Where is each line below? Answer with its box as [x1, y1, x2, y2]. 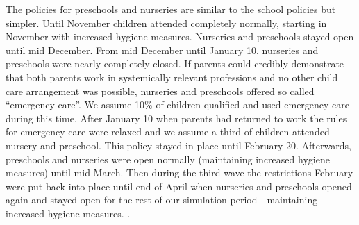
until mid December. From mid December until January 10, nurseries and [6, 42, 319, 57]
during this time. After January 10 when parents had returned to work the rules [6, 110, 347, 125]
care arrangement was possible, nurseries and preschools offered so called [6, 83, 315, 98]
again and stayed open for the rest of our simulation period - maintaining [6, 192, 318, 207]
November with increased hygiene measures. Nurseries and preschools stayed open [6, 29, 354, 44]
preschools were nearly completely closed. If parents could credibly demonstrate [6, 56, 344, 71]
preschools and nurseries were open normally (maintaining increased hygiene [6, 151, 330, 166]
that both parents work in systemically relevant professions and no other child [6, 69, 338, 84]
